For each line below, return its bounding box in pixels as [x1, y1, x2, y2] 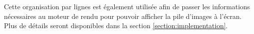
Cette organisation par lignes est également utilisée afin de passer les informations [4, 1, 250, 11]
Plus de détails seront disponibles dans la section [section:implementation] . [4, 20, 228, 31]
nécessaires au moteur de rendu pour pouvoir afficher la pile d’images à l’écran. [4, 11, 242, 21]
